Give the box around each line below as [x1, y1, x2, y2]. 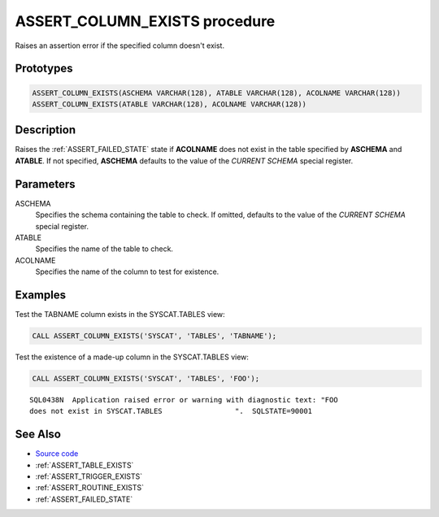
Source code [35, 449, 79, 458]
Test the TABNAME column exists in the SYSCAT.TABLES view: [15, 309, 225, 319]
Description [15, 123, 76, 137]
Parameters [15, 177, 76, 191]
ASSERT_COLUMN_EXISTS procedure [15, 12, 276, 30]
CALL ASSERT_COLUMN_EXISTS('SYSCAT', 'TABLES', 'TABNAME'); [32, 331, 277, 341]
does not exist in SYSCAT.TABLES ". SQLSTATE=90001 [29, 406, 313, 416]
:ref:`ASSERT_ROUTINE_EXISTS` [35, 483, 145, 493]
